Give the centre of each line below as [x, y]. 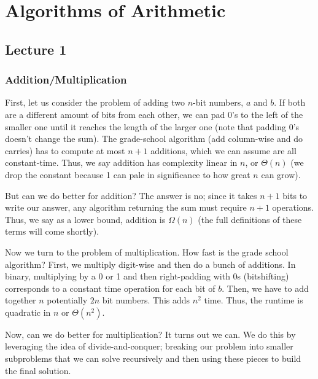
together [21, 300]
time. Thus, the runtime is [254, 300]
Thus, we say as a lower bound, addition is [85, 219]
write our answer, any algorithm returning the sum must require [126, 207]
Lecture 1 [36, 49]
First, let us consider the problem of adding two [95, 102]
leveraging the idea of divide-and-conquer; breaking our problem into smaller [149, 346]
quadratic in [28, 312]
